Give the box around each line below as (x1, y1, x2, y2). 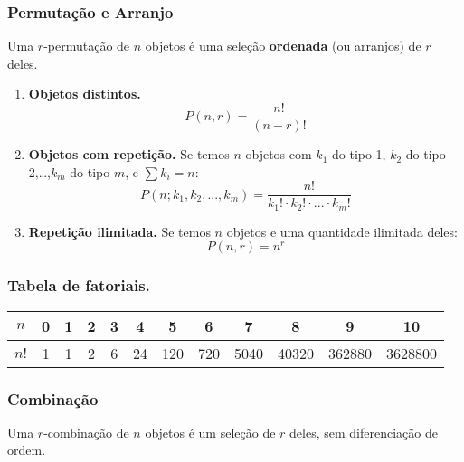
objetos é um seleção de (145, 422, 276, 441)
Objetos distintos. (28, 84, 141, 103)
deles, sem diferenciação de (289, 422, 438, 441)
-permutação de (43, 36, 130, 55)
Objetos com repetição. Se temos (28, 145, 230, 164)
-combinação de (43, 422, 129, 441)
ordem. (7, 440, 46, 459)
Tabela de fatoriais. (7, 274, 150, 297)
